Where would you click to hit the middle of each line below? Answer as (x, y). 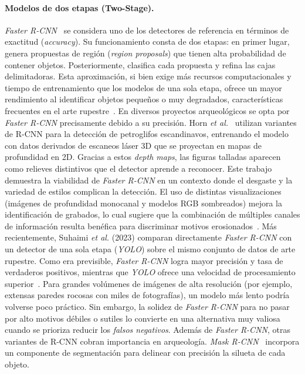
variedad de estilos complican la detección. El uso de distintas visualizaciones (143, 191)
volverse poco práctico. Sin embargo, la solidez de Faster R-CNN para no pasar (147, 307)
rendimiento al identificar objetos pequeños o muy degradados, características (144, 99)
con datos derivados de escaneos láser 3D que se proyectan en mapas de (133, 145)
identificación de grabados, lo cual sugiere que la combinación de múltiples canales (152, 214)
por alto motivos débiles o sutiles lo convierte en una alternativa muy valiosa (143, 318)
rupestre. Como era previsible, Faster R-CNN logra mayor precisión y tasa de (144, 260)
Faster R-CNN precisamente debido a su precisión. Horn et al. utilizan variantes (151, 122)
